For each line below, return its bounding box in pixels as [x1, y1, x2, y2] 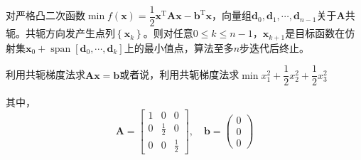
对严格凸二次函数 [6, 8, 85, 23]
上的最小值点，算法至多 [124, 40, 234, 55]
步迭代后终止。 [239, 40, 310, 55]
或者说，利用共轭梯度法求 [119, 67, 239, 82]
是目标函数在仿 [285, 26, 355, 41]
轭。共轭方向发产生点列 [6, 26, 115, 41]
